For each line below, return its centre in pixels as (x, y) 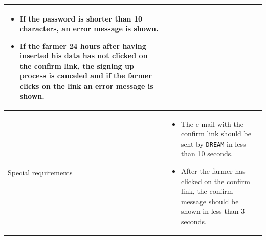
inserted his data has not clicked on (84, 56)
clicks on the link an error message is (86, 86)
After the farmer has (213, 171)
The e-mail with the (212, 123)
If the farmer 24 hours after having (83, 45)
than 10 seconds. (207, 154)
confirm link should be (216, 134)
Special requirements (40, 172)
